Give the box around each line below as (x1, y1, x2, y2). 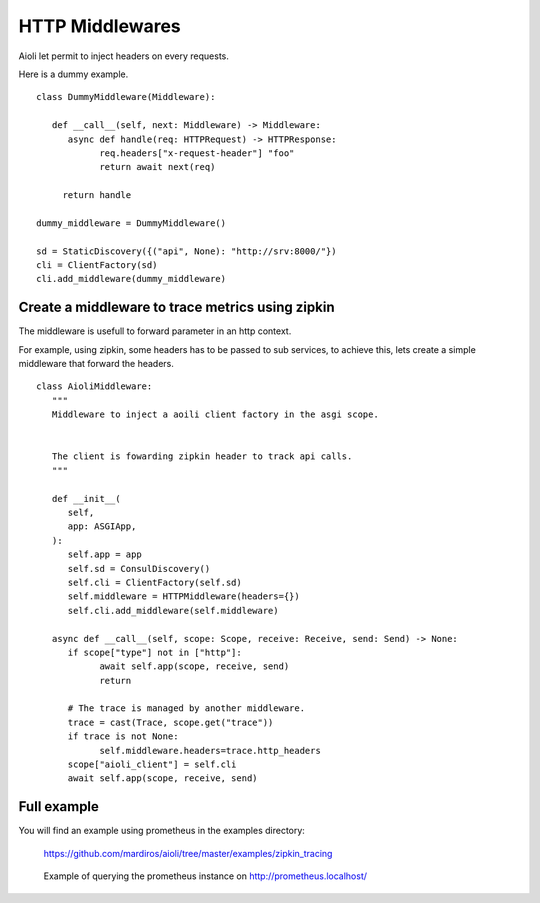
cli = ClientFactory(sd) (36, 260, 158, 271)
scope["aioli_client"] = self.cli (67, 759, 237, 770)
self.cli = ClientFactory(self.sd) (67, 576, 242, 588)
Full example (18, 798, 100, 815)
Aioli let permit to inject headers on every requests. (18, 50, 229, 62)
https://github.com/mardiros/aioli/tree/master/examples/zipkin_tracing (43, 847, 333, 859)
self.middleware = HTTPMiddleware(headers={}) (67, 591, 300, 602)
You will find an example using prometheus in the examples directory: (18, 825, 305, 837)
